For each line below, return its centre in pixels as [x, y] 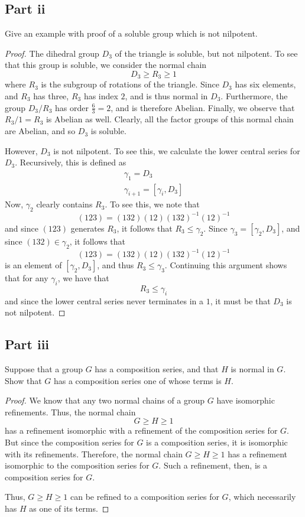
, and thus [116, 265]
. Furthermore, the [254, 96]
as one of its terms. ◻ [69, 508]
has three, [51, 96]
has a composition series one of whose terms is [137, 380]
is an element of [33, 265]
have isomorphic [246, 400]
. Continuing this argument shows [226, 265]
